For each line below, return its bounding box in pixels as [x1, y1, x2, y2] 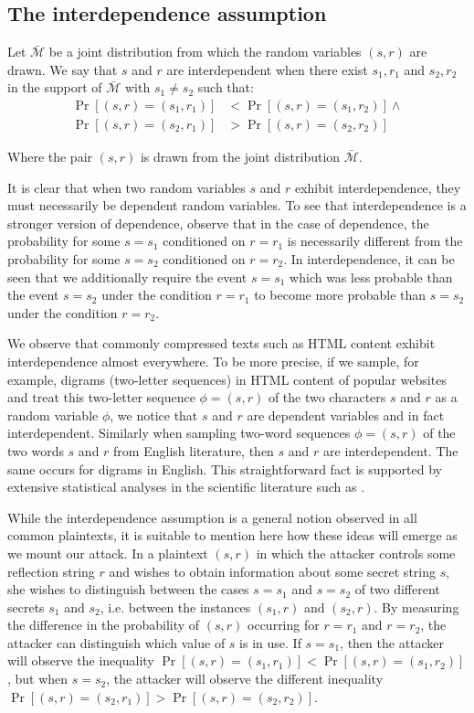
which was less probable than [290, 267, 453, 286]
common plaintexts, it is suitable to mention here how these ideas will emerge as [7, 526, 458, 545]
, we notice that [110, 405, 198, 424]
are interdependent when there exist [166, 59, 368, 79]
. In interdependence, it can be [283, 250, 455, 269]
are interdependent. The [323, 441, 458, 460]
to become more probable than [254, 285, 427, 304]
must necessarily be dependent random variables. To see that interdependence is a [7, 196, 467, 215]
